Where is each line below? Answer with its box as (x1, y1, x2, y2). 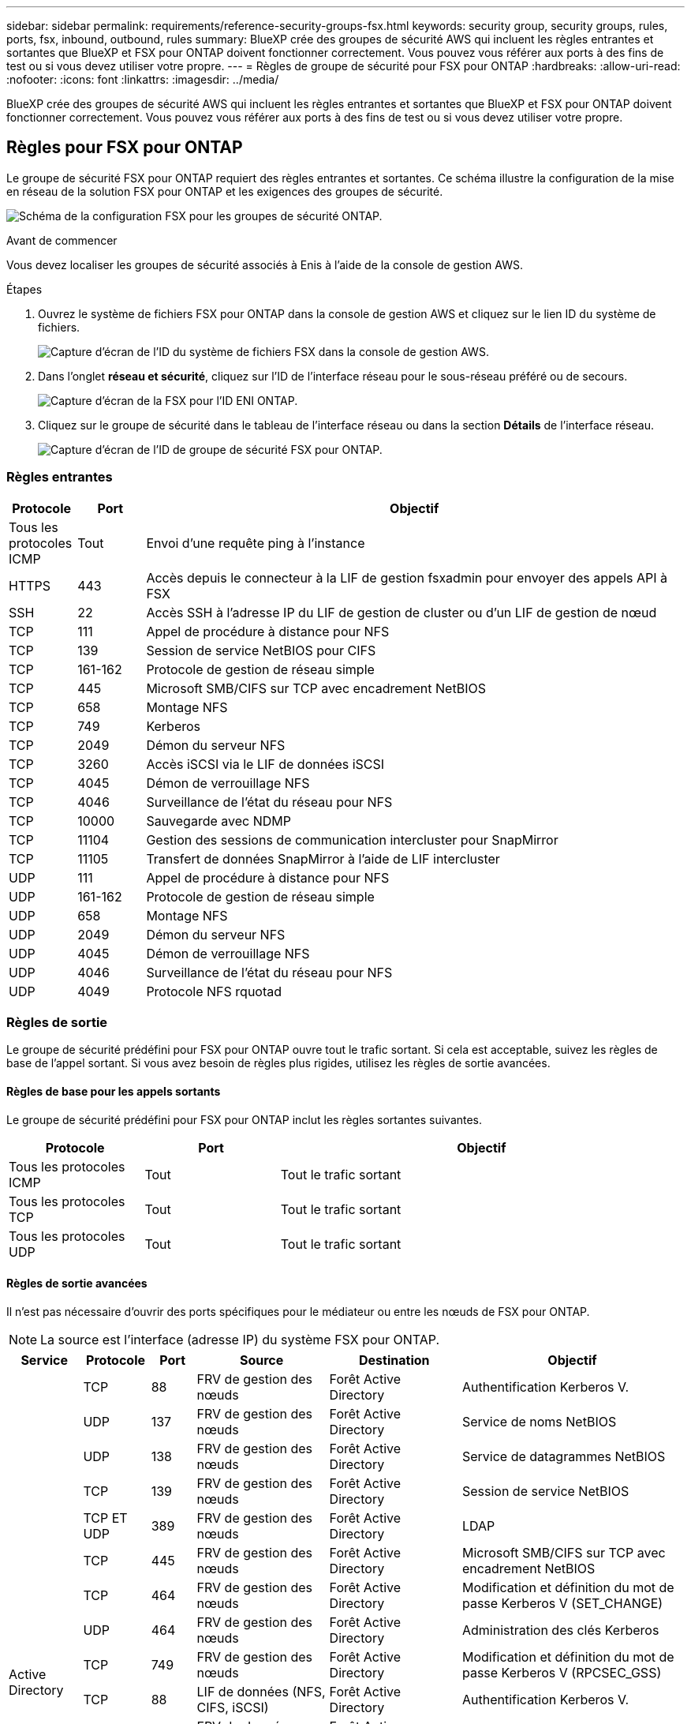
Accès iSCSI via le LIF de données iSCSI (146, 755, 385, 772)
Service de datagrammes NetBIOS (461, 1448, 666, 1464)
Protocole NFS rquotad (146, 983, 282, 999)
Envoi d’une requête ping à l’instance (146, 534, 365, 551)
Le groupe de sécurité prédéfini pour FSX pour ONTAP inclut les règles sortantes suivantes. (6, 1112, 483, 1126)
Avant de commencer (6, 233, 118, 247)
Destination (359, 1351, 430, 1368)
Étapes (6, 282, 43, 296)
